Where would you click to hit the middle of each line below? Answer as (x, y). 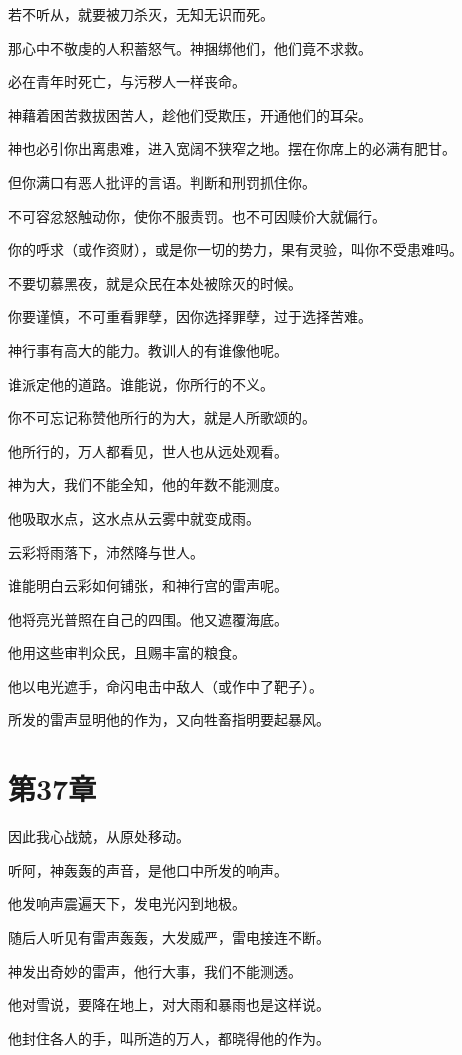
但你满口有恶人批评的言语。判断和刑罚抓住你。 (162, 181)
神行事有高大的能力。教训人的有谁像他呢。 (148, 349)
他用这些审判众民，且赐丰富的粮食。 (127, 652)
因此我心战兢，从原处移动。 (99, 836)
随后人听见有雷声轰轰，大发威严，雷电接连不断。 (169, 936)
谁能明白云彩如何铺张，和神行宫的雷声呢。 (148, 585)
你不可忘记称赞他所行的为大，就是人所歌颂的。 (162, 417)
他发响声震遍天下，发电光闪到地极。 (127, 903)
